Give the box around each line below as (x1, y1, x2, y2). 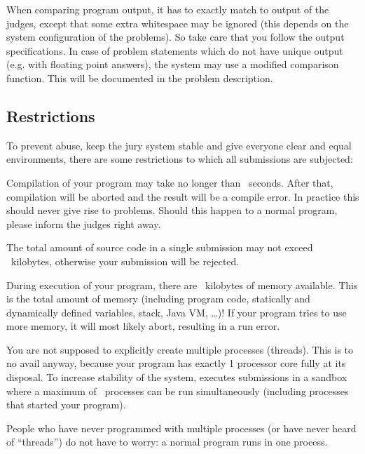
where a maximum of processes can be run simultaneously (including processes (6, 383, 349, 398)
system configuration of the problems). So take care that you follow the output (6, 29, 345, 44)
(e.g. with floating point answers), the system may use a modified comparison (6, 57, 339, 72)
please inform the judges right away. (6, 216, 161, 231)
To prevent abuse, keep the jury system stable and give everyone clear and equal (6, 138, 352, 152)
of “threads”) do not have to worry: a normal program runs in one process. (6, 434, 328, 449)
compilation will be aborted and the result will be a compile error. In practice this (6, 189, 359, 203)
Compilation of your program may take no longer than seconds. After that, (6, 175, 333, 189)
